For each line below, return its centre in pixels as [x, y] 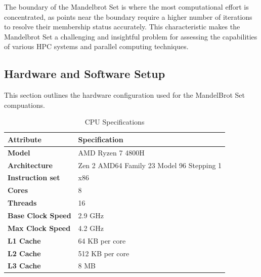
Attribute [25, 139]
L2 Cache [24, 253]
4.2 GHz [91, 228]
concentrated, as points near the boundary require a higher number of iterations [128, 16]
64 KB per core [102, 240]
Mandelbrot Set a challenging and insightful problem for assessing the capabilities [131, 36]
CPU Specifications [115, 122]
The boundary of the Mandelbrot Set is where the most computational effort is [126, 7]
